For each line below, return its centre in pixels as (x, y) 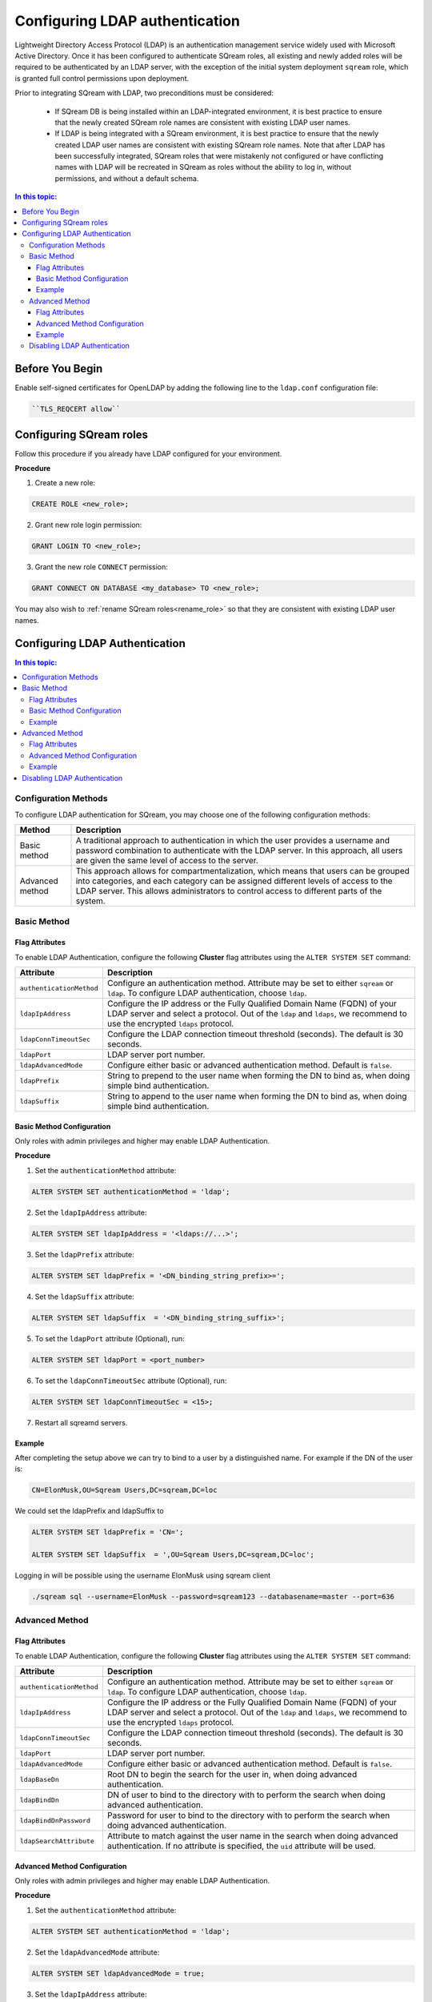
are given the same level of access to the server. (167, 861)
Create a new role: (65, 483)
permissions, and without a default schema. (127, 178)
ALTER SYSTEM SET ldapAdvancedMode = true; (118, 1973)
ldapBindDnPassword (55, 1821)
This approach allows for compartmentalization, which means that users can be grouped (242, 871)
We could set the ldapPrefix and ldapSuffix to (89, 1511)
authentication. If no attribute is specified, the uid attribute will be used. (241, 1846)
